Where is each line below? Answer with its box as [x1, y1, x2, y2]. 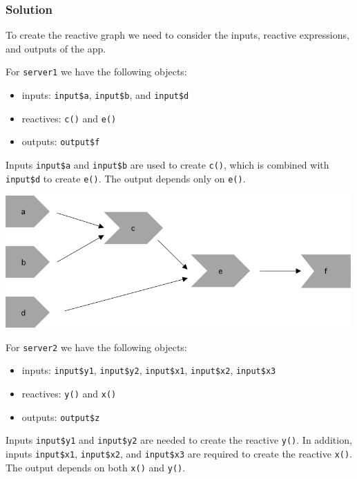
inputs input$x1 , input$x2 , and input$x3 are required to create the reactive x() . [6, 447, 353, 460]
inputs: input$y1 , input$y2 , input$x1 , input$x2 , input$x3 [21, 363, 276, 377]
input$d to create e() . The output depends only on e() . [6, 171, 246, 185]
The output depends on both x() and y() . [6, 460, 186, 474]
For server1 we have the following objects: [6, 64, 187, 79]
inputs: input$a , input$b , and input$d [21, 88, 189, 102]
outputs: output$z [21, 409, 100, 424]
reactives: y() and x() [21, 386, 117, 401]
